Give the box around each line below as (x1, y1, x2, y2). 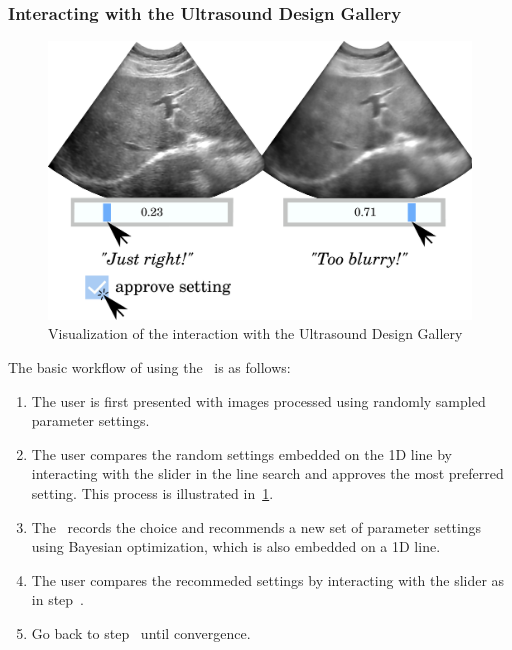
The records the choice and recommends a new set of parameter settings (31, 516, 482, 537)
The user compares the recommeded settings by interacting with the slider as (31, 569, 505, 590)
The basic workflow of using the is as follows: (8, 357, 291, 378)
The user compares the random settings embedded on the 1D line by (31, 443, 452, 464)
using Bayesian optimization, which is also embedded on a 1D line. (31, 536, 441, 557)
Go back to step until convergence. (31, 623, 251, 643)
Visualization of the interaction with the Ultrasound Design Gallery (48, 323, 463, 344)
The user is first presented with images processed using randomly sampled (31, 390, 486, 411)
